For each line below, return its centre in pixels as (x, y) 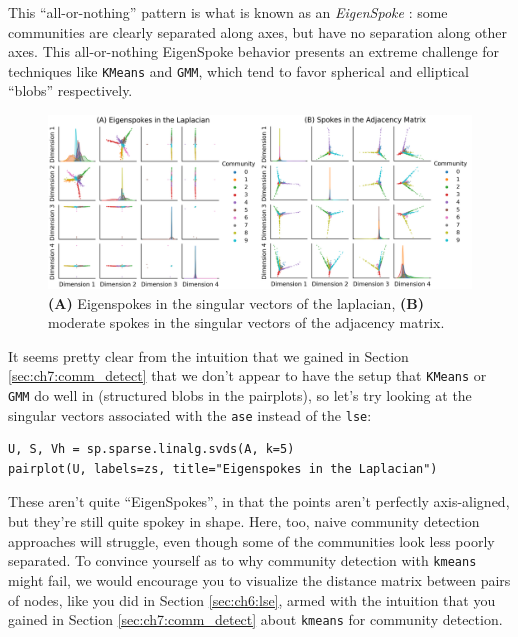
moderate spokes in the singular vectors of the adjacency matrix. (246, 322)
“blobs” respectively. (70, 90)
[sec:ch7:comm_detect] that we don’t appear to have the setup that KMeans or (247, 375)
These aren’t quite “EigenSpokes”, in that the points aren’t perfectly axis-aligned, (259, 501)
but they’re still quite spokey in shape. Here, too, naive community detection (244, 521)
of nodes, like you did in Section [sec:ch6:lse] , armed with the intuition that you (252, 599)
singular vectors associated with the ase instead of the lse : (190, 414)
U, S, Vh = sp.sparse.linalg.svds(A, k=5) (151, 449)
